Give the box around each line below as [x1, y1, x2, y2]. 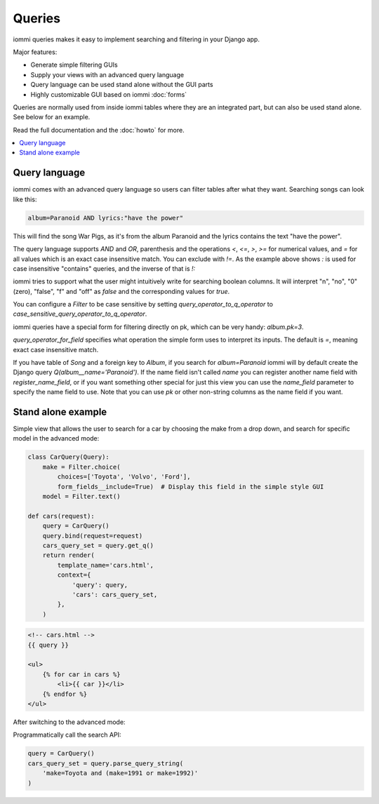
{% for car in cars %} [42, 670, 121, 678]
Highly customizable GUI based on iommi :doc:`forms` [30, 90, 187, 98]
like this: [13, 195, 37, 203]
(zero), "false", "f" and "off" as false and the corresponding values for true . [13, 287, 230, 295]
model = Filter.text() [42, 493, 121, 501]
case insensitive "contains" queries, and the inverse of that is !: [13, 264, 196, 273]
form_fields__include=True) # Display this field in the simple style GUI [57, 483, 324, 490]
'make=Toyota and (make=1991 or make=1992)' [42, 769, 199, 777]
